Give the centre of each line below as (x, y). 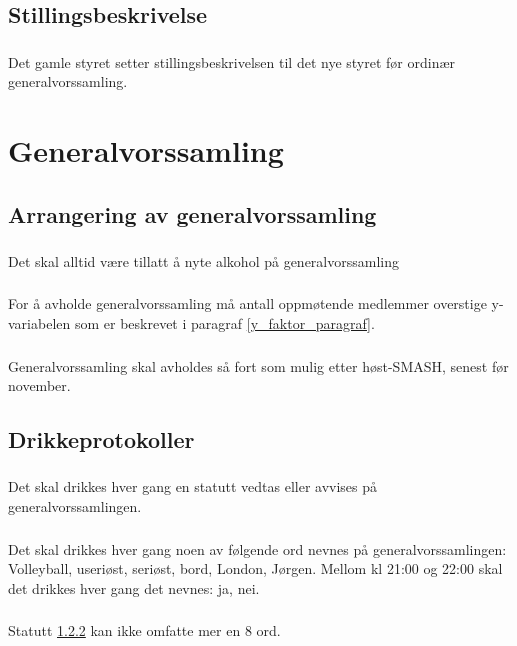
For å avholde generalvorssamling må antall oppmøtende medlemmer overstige (247, 303)
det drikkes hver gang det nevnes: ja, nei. (134, 587)
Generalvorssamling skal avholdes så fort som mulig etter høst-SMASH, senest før (258, 365)
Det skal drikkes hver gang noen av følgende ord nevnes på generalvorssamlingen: (257, 548)
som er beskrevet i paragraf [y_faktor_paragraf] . (224, 323)
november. (39, 385)
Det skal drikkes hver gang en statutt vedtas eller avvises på (193, 486)
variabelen (39, 323)
